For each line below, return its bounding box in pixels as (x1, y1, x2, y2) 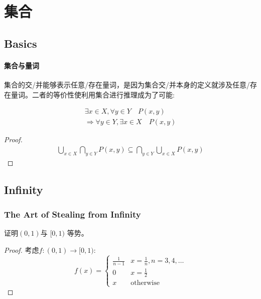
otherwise (130, 279, 160, 287)
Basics (4, 35, 37, 51)
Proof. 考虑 (4, 244, 39, 255)
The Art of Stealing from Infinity (4, 208, 141, 220)
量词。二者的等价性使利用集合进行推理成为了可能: (11, 89, 175, 99)
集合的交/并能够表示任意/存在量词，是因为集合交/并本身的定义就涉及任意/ (4, 79, 250, 89)
